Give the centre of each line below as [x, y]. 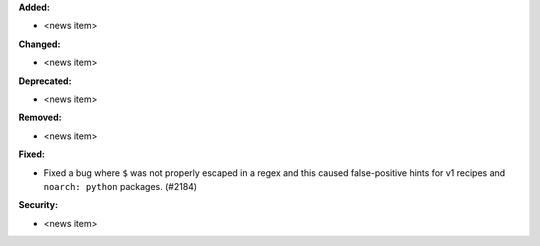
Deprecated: [45, 81]
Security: [38, 205]
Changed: [39, 44]
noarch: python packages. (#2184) [120, 186]
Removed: [40, 117]
